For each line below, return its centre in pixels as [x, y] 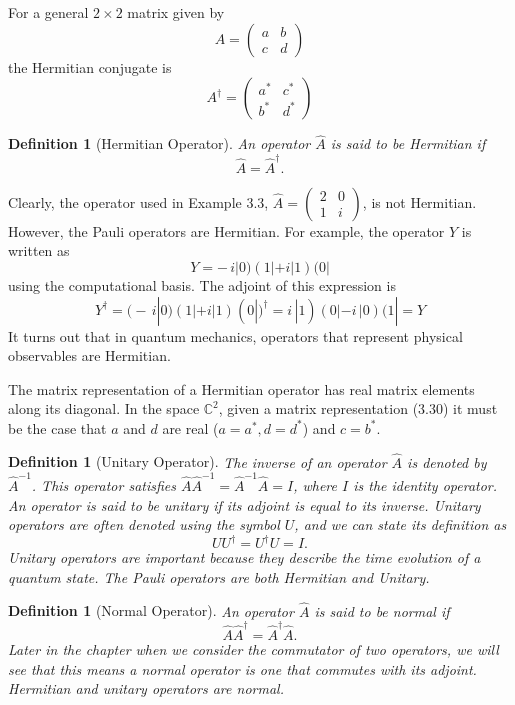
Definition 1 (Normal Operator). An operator [151, 610]
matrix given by [176, 12]
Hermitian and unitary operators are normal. [146, 688]
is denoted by [447, 461]
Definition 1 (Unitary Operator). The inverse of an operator [197, 461]
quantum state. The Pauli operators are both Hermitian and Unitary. [219, 576]
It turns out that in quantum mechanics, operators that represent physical [235, 335]
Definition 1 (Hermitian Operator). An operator [159, 143]
